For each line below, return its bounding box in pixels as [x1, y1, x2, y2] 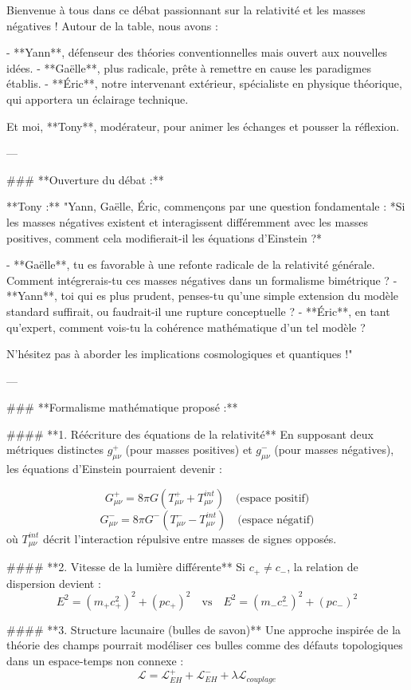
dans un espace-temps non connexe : [6, 653, 184, 669]
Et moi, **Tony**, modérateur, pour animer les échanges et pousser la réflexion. [6, 117, 400, 134]
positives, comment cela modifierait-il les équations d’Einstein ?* [6, 229, 323, 246]
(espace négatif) [237, 514, 315, 526]
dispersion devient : [6, 574, 101, 591]
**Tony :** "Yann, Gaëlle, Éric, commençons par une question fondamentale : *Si [6, 198, 405, 215]
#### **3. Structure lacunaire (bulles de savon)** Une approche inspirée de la [6, 621, 401, 637]
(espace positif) [236, 492, 310, 504]
